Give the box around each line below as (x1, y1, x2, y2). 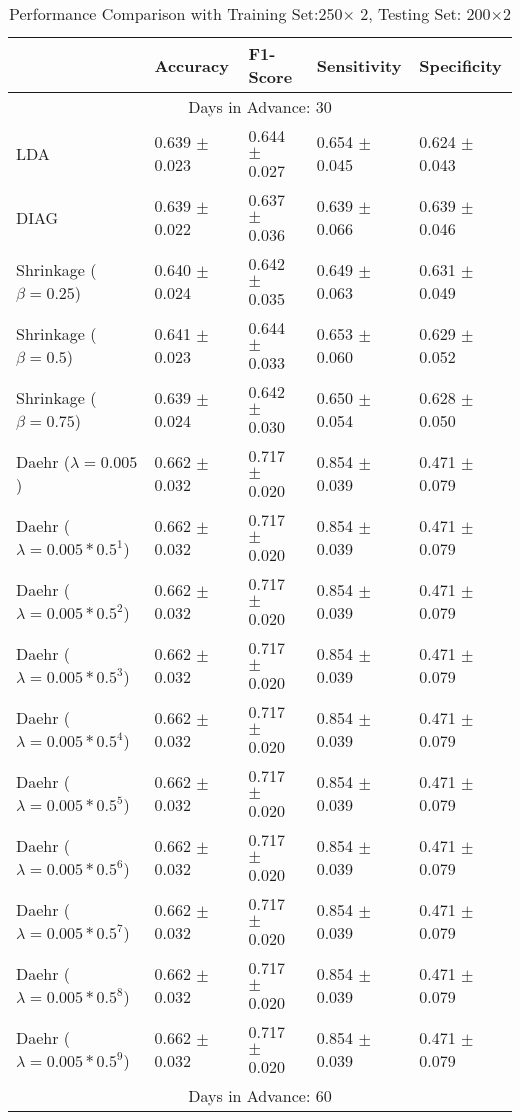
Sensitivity (316, 53, 402, 77)
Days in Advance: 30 (188, 95, 332, 118)
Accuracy (154, 53, 229, 77)
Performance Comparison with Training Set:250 (9, 2, 343, 25)
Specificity (419, 53, 502, 77)
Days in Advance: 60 (188, 1084, 332, 1107)
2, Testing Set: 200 (360, 2, 491, 25)
